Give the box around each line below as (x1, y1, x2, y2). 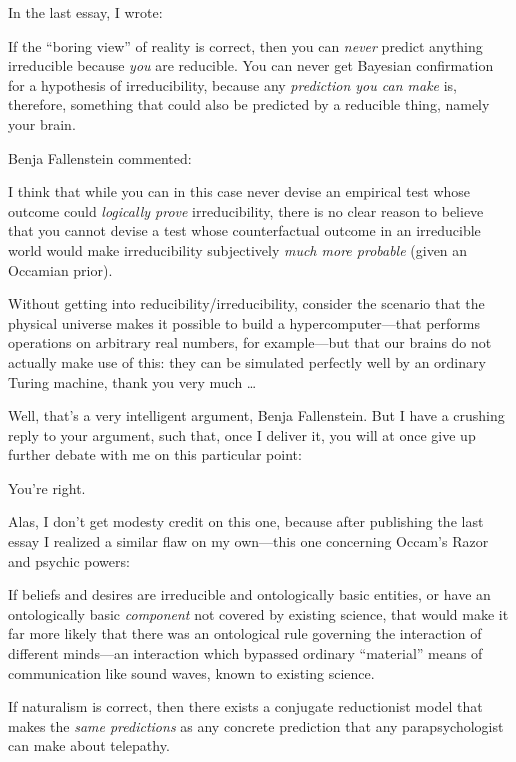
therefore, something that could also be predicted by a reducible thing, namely (8, 94, 490, 115)
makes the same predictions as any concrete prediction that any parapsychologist (8, 715, 504, 736)
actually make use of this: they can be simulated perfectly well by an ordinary (8, 351, 486, 372)
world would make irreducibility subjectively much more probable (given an (8, 239, 468, 260)
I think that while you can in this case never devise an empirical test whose (8, 181, 471, 202)
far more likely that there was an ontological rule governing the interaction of (8, 623, 482, 644)
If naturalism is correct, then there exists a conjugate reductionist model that (8, 696, 483, 717)
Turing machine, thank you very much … (8, 371, 257, 392)
